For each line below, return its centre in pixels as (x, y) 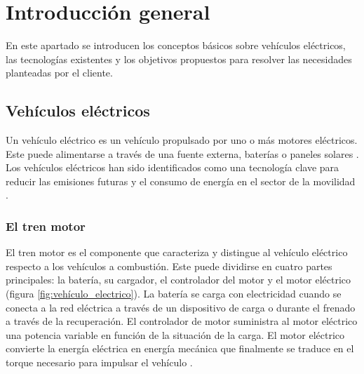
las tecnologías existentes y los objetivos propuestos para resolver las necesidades (179, 59)
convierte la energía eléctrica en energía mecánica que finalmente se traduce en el (180, 348)
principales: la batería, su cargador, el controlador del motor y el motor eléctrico (178, 280)
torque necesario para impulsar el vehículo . (99, 362)
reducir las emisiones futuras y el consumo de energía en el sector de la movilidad (181, 181)
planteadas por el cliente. (59, 73)
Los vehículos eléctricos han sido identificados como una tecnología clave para (173, 167)
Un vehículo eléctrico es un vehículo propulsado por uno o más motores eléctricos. (182, 140)
